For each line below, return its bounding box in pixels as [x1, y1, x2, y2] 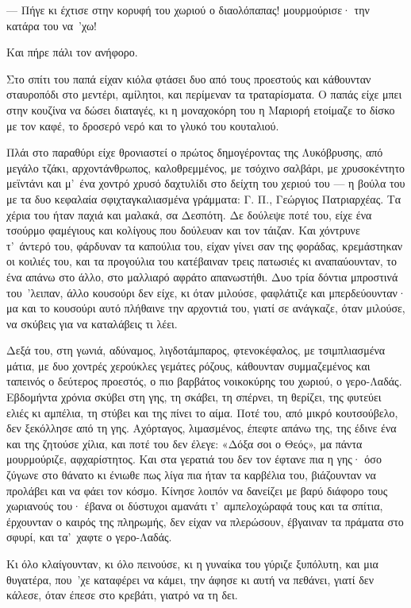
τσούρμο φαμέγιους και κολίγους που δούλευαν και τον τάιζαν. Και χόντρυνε [6, 222, 360, 238]
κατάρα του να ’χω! [6, 17, 98, 33]
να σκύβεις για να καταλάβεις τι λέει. [6, 315, 178, 331]
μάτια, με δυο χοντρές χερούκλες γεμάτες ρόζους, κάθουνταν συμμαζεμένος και [6, 357, 371, 374]
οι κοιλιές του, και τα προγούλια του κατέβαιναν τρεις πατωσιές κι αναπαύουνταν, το [6, 253, 397, 269]
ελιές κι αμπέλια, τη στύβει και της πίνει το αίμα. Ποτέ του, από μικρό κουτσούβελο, [6, 404, 398, 420]
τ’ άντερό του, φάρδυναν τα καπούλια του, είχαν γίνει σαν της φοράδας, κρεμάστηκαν [6, 237, 403, 254]
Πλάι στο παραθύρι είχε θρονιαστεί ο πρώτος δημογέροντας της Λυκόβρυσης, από [6, 144, 383, 161]
